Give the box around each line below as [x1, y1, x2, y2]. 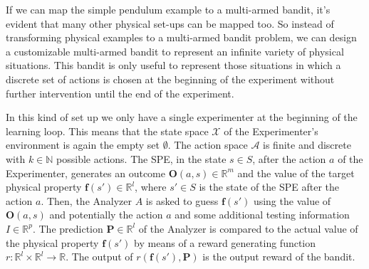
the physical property [6, 235, 99, 250]
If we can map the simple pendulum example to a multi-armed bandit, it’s [6, 2, 331, 16]
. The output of [66, 249, 133, 264]
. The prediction [32, 221, 103, 236]
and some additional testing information [175, 207, 350, 222]
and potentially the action [49, 207, 163, 222]
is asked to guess [145, 193, 219, 208]
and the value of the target [237, 165, 355, 180]
